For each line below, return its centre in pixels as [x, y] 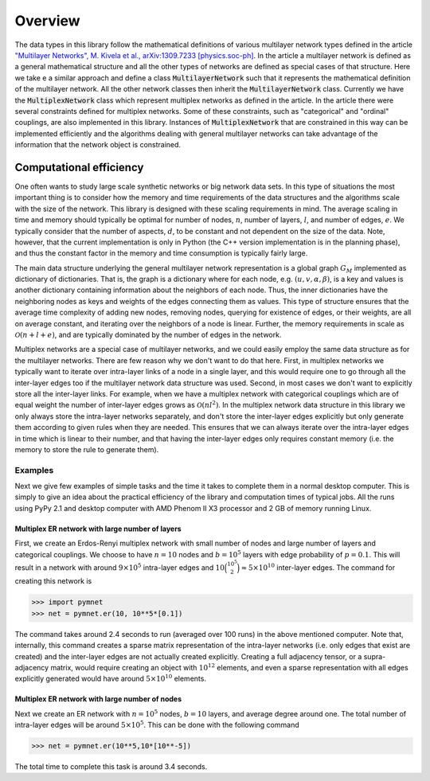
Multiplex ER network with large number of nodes [98, 699]
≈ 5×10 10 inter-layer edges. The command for [318, 567]
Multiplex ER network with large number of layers [98, 529]
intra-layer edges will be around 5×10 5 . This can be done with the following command [157, 724]
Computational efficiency [79, 167]
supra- [375, 656]
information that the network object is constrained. [98, 145]
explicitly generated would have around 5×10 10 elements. [111, 678]
